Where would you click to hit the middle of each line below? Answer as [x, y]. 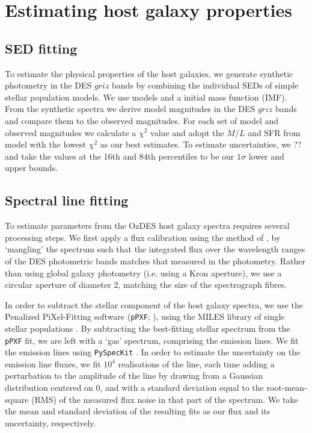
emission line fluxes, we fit [53, 363]
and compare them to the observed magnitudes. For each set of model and [142, 120]
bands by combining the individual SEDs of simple [205, 85]
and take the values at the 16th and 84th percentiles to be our [120, 156]
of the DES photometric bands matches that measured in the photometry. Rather [155, 260]
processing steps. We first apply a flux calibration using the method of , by [143, 237]
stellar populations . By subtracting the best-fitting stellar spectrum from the [148, 328]
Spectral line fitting [67, 200]
